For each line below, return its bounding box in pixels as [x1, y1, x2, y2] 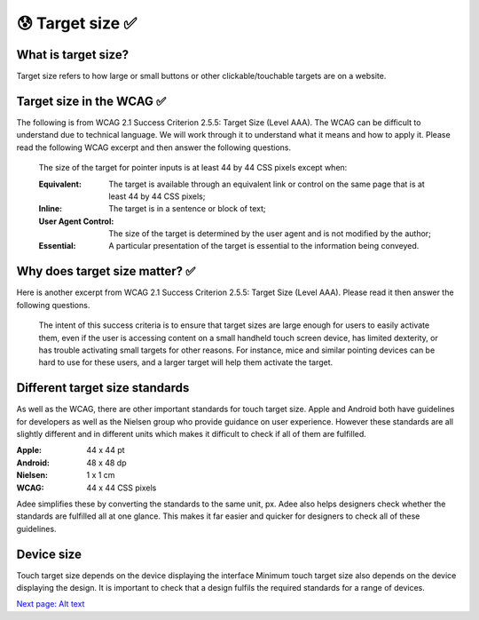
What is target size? [16, 47, 129, 62]
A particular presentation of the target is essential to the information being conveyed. [108, 241, 420, 251]
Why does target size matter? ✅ [16, 264, 196, 279]
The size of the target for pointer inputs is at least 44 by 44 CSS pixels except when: [38, 163, 348, 173]
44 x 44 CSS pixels [86, 482, 157, 493]
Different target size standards [16, 380, 190, 395]
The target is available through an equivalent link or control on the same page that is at [108, 179, 425, 189]
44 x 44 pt [86, 445, 125, 456]
